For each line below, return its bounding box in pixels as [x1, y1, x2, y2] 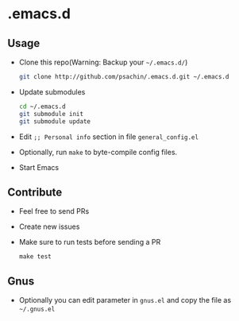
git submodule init [18, 110, 84, 118]
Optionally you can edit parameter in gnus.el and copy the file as [18, 296, 232, 305]
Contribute [7, 185, 63, 199]
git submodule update [18, 117, 91, 126]
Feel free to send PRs [18, 207, 90, 216]
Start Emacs [18, 162, 60, 172]
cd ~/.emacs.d [18, 102, 66, 110]
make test [18, 253, 52, 261]
